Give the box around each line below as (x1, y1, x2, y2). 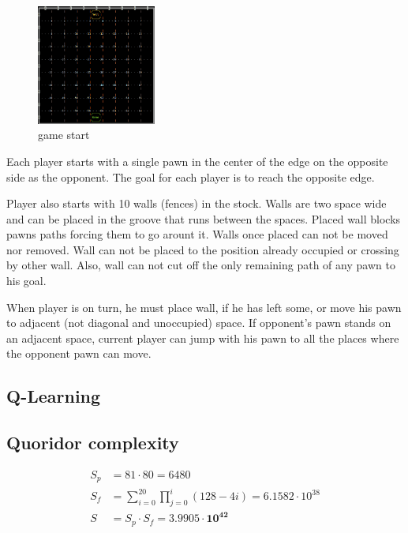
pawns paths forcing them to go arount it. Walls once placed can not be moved (6, 226, 388, 242)
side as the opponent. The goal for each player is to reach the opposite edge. (6, 168, 375, 185)
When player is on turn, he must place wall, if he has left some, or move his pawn (6, 298, 402, 315)
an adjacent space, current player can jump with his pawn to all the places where (6, 329, 399, 346)
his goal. (6, 272, 47, 289)
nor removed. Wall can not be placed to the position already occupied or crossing (6, 241, 399, 257)
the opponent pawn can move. (6, 345, 152, 362)
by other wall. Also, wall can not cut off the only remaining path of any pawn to (6, 257, 395, 273)
